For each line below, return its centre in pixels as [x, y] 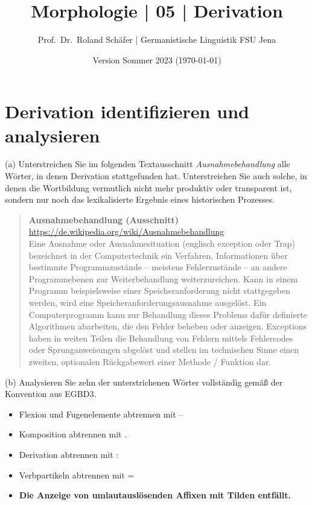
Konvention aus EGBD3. [51, 394]
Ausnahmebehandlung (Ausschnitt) [104, 219]
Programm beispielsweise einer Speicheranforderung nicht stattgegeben [159, 291]
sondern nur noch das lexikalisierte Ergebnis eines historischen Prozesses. [140, 199]
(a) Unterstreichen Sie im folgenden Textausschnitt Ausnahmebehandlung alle [148, 164]
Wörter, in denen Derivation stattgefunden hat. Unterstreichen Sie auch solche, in [156, 176]
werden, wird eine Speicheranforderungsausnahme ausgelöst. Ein [148, 302]
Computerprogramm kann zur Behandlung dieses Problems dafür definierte [168, 314]
